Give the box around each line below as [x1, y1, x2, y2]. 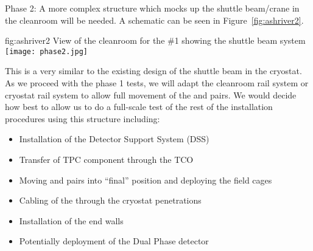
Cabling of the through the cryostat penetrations [19, 194, 202, 207]
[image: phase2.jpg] [5, 47, 88, 56]
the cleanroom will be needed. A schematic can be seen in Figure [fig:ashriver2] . [5, 13, 304, 26]
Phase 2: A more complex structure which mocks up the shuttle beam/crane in [5, 2, 300, 14]
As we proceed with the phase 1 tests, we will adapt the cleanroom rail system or [5, 77, 309, 89]
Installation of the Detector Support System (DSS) [19, 132, 209, 145]
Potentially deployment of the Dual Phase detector [19, 235, 209, 247]
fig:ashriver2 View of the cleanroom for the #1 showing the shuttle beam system [5, 34, 306, 47]
